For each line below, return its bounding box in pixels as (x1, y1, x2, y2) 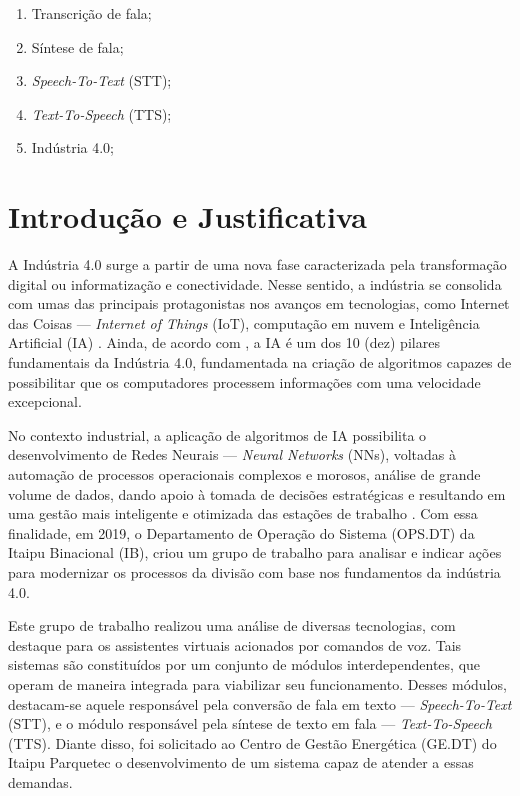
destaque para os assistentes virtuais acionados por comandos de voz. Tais (8, 634, 462, 655)
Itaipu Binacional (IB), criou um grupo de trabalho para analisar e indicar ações (8, 542, 502, 563)
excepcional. (8, 391, 82, 412)
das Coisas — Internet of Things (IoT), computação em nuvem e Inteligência (8, 312, 480, 333)
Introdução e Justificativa (8, 196, 367, 237)
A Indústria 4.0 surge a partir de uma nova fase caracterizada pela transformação (8, 254, 507, 275)
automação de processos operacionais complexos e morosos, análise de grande (8, 464, 481, 485)
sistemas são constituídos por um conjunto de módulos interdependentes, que (8, 654, 481, 675)
